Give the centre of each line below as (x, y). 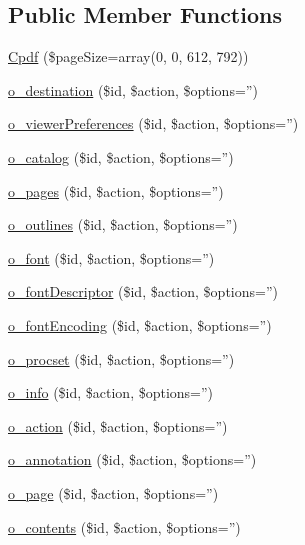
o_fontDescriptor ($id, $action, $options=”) (143, 291)
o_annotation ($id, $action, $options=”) (132, 459)
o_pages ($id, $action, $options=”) (116, 190)
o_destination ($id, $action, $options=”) (133, 89)
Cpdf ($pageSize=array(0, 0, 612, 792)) (128, 56)
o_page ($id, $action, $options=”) (113, 492)
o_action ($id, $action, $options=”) (118, 425)
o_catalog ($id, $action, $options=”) (121, 156)
